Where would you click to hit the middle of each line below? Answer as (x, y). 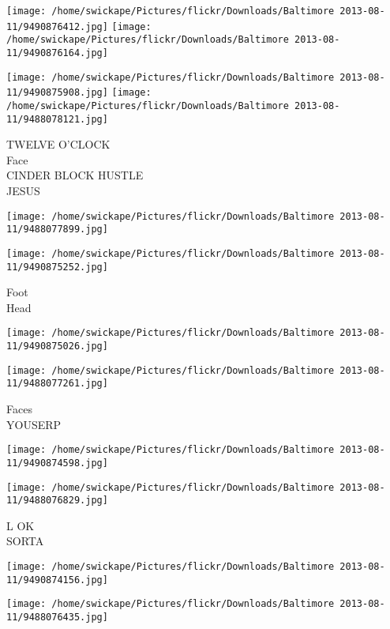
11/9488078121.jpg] (57, 119)
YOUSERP (34, 424)
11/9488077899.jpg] (57, 230)
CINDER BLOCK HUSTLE (75, 175)
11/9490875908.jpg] (57, 93)
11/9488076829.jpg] (57, 501)
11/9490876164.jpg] (57, 53)
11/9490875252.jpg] (57, 267)
